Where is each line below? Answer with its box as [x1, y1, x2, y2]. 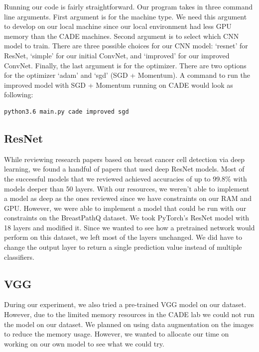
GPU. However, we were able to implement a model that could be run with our [4, 202, 247, 213]
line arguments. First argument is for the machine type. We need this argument [4, 11, 247, 21]
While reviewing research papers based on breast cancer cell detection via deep [4, 154, 245, 164]
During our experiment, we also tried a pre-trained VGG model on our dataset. [4, 299, 247, 310]
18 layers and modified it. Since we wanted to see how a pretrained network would [4, 222, 255, 232]
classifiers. [4, 251, 34, 262]
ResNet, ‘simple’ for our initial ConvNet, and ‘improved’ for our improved [4, 50, 230, 60]
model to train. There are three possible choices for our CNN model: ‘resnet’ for [4, 40, 248, 51]
